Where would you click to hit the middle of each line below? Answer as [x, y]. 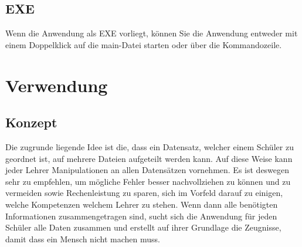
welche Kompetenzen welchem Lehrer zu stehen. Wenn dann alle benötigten [142, 204]
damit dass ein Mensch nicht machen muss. [83, 238]
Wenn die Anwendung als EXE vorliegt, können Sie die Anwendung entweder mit [152, 33]
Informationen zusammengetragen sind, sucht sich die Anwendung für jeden [141, 216]
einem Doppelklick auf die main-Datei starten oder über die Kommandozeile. [144, 44]
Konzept [31, 122]
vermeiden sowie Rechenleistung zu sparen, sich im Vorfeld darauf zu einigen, [144, 193]
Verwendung [57, 85]
